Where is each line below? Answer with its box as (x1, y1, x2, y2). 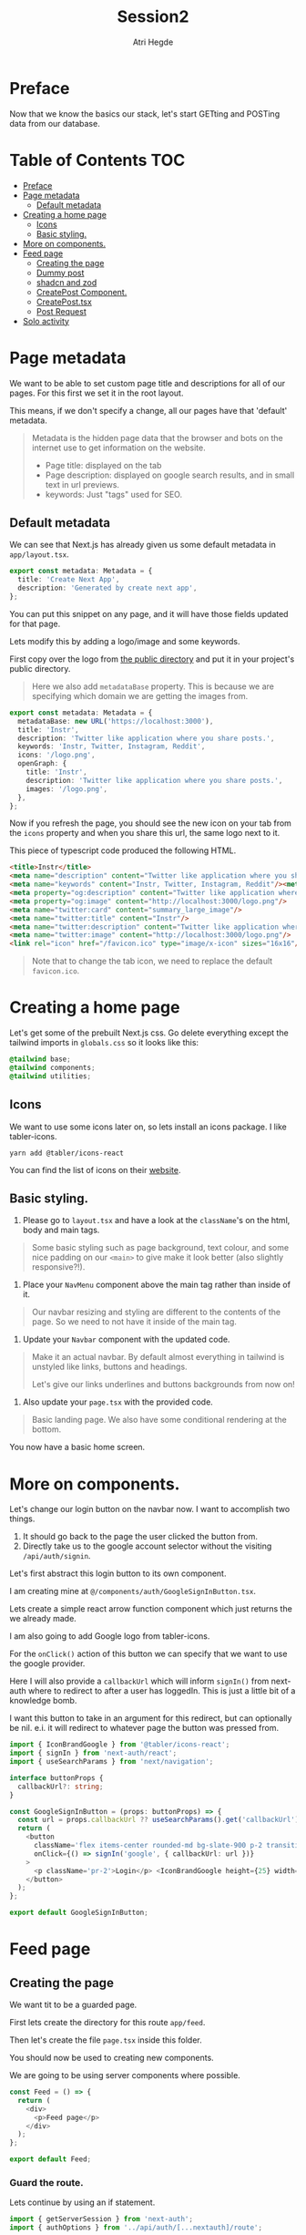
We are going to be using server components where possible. (9, 2070, 241, 2080)
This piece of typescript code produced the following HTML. (9, 845, 237, 856)
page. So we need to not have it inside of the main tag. (31, 1316, 237, 1327)
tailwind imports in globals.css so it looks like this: (9, 1037, 199, 1048)
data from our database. (9, 118, 100, 129)
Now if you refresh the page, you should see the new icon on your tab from (9, 818, 291, 829)
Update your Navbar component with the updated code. (22, 1334, 230, 1345)
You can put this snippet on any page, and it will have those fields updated (9, 608, 289, 619)
